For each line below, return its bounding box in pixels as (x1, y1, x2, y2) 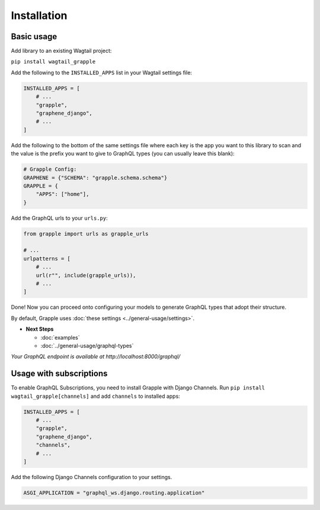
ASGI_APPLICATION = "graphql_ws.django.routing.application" (23, 489, 205, 496)
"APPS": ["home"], (36, 191, 89, 198)
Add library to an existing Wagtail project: (11, 47, 112, 55)
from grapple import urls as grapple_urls (23, 230, 149, 237)
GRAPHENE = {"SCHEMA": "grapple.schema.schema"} (23, 174, 168, 181)
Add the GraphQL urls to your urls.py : (11, 214, 108, 221)
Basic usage (11, 31, 57, 42)
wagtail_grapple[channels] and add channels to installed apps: (11, 392, 180, 400)
